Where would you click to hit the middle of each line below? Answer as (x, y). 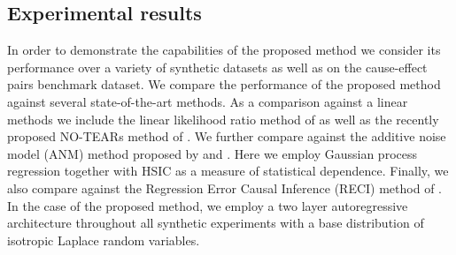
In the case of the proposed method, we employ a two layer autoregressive (208, 205)
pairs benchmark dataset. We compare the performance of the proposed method (224, 84)
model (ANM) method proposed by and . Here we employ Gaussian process (212, 153)
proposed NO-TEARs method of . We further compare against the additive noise (227, 136)
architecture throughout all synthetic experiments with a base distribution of (216, 223)
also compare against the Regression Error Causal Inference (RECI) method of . (224, 187)
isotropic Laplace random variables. (104, 240)
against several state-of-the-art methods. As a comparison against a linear (208, 101)
